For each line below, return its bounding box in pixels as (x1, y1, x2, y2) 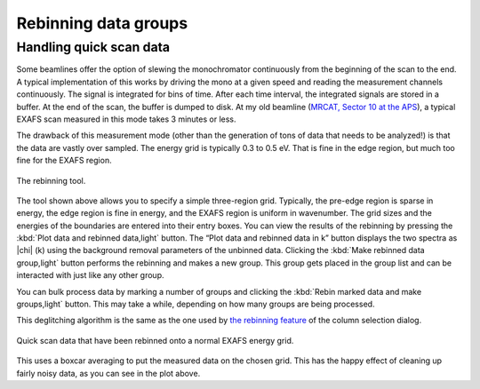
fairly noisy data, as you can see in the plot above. (16, 368, 201, 378)
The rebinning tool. (16, 175, 86, 186)
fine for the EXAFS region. (16, 155, 112, 166)
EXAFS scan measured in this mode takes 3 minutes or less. (16, 114, 236, 124)
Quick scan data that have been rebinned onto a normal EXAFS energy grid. (16, 335, 294, 345)
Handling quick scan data (16, 39, 171, 55)
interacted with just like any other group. (16, 270, 164, 281)
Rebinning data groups (16, 13, 188, 33)
